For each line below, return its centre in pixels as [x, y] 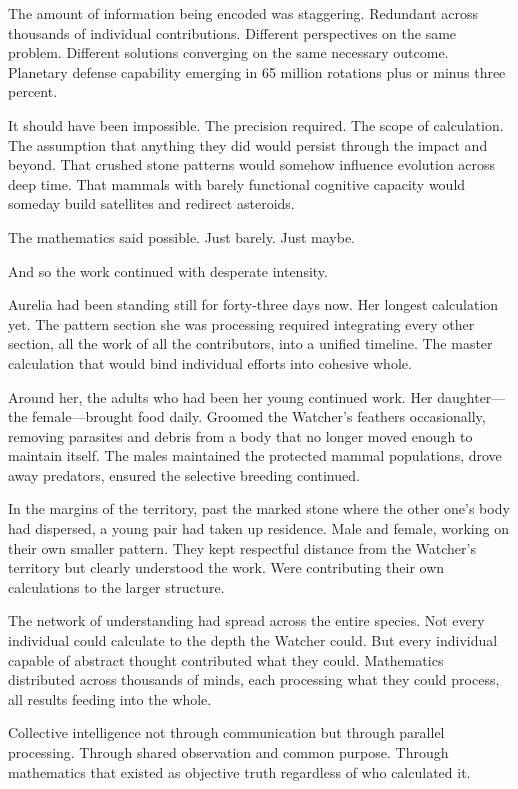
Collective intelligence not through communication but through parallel [226, 732]
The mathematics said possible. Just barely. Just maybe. [181, 236]
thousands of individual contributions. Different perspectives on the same [232, 32]
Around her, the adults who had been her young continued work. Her [220, 396]
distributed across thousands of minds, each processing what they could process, [254, 679]
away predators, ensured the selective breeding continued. [184, 474]
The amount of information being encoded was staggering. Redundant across [243, 13]
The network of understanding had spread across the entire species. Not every [246, 620]
